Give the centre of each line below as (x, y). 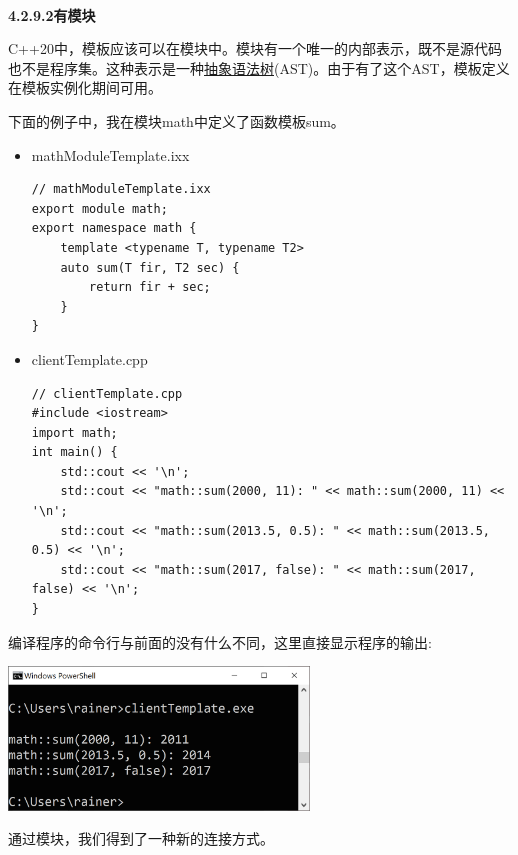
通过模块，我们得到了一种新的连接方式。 (141, 838)
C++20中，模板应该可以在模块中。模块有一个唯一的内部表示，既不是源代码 (255, 48)
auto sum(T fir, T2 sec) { (150, 267)
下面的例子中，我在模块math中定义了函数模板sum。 (176, 120)
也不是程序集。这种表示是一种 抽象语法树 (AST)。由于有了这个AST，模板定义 (259, 67)
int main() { (74, 452)
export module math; (99, 208)
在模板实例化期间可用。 (85, 87)
